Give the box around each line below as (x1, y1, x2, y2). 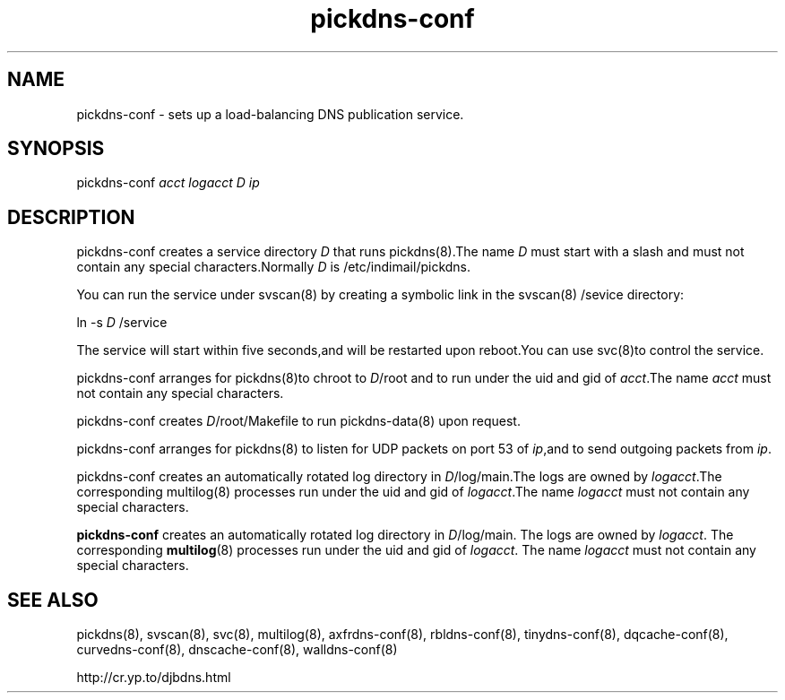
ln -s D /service (76, 315, 168, 331)
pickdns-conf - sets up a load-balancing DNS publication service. (76, 106, 464, 122)
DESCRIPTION (7, 205, 135, 229)
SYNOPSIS (7, 137, 105, 160)
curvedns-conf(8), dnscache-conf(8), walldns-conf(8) (76, 642, 398, 658)
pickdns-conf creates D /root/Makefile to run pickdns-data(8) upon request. (76, 413, 521, 429)
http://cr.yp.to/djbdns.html (76, 670, 231, 686)
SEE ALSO (7, 588, 99, 611)
